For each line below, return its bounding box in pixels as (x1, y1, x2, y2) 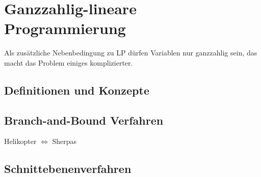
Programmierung (4, 18, 126, 39)
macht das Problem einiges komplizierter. (4, 57, 133, 68)
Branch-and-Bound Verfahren (4, 112, 164, 128)
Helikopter (4, 136, 37, 146)
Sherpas (52, 136, 77, 146)
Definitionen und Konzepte (4, 82, 149, 98)
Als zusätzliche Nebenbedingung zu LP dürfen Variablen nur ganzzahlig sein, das (4, 47, 257, 58)
